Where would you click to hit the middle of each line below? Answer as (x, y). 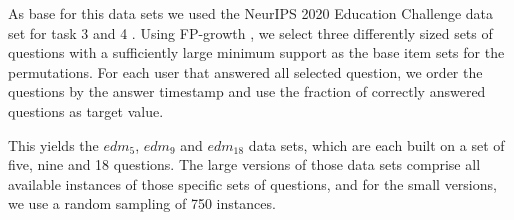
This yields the (53, 144)
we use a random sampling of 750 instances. (142, 203)
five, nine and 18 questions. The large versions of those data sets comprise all (244, 164)
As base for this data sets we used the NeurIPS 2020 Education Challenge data (251, 13)
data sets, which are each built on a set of (376, 144)
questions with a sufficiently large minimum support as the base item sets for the (256, 52)
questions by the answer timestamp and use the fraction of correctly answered (247, 91)
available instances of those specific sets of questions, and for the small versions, (252, 183)
